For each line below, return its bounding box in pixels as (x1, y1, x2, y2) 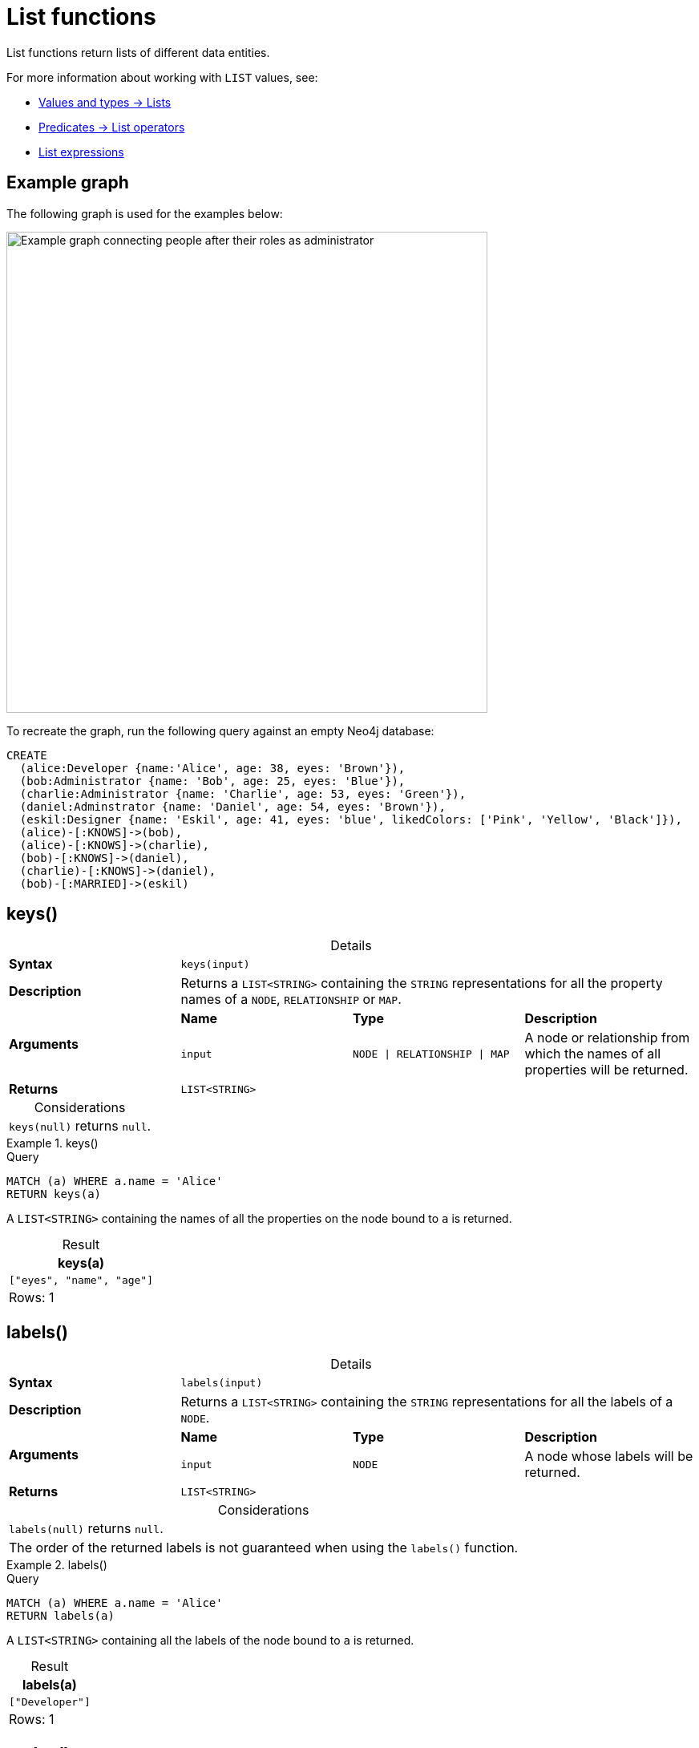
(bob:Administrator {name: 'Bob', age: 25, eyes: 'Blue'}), (19, 774, 406, 787)
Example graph (6, 172, 129, 193)
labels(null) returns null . (9, 1520, 164, 1537)
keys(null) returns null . (9, 1118, 152, 1135)
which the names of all (524, 1046, 661, 1062)
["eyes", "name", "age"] (9, 1274, 154, 1287)
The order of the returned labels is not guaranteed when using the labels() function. (9, 1540, 519, 1556)
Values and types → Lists (38, 95, 172, 109)
